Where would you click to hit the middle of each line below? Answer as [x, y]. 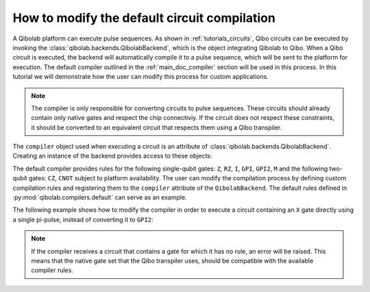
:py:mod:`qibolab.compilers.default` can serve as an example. [100, 197]
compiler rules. [52, 270]
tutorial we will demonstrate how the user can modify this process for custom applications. [140, 77]
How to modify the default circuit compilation [144, 18]
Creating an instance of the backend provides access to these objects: [112, 156]
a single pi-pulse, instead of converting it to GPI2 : [83, 219]
